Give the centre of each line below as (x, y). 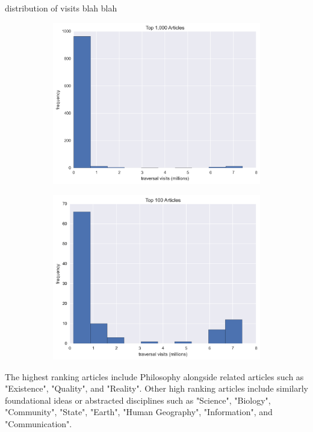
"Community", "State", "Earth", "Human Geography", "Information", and (139, 412)
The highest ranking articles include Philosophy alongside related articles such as (154, 376)
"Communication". (39, 424)
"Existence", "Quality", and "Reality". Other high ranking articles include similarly (156, 388)
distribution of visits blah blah (61, 8)
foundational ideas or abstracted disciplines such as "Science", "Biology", (138, 400)
